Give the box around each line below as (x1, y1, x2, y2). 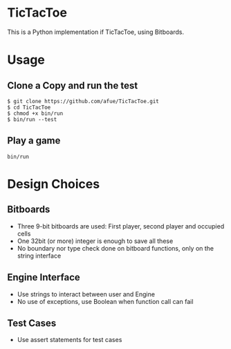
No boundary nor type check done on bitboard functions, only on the (17, 244, 214, 252)
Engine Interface (7, 271, 81, 283)
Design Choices (7, 176, 100, 192)
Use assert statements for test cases (17, 336, 122, 344)
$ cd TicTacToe (7, 104, 51, 111)
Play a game (7, 135, 61, 147)
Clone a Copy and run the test (7, 80, 138, 91)
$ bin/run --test (7, 116, 57, 123)
